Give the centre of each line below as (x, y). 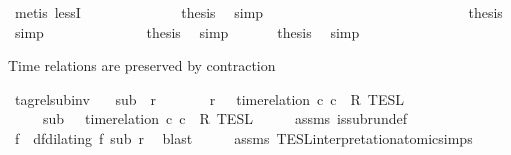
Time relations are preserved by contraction (142, 65)
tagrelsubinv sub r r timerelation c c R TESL (209, 98)
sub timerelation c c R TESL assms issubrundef (224, 118)
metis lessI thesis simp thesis (258, 12)
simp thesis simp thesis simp (187, 31)
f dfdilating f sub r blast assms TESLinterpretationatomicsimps (243, 137)
